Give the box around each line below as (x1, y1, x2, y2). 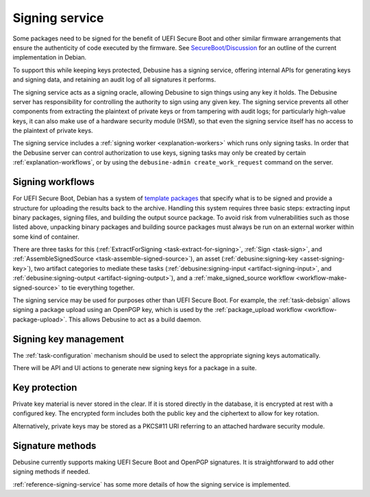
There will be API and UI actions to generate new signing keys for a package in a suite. (12, 364, 257, 372)
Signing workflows (12, 176, 95, 188)
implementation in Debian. (12, 53, 87, 62)
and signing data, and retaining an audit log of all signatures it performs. (12, 75, 217, 84)
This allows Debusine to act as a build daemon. (69, 315, 201, 324)
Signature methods (12, 439, 97, 452)
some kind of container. (12, 232, 79, 241)
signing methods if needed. (12, 468, 90, 476)
